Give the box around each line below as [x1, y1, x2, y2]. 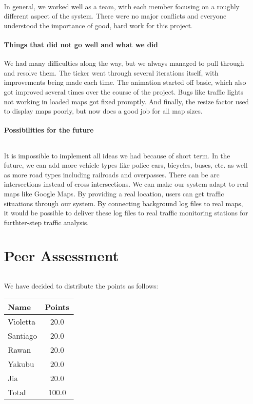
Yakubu [8, 358, 34, 369]
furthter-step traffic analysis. [4, 217, 89, 227]
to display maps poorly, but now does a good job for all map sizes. [4, 106, 203, 116]
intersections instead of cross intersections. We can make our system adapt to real [4, 179, 248, 189]
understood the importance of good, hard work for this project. [4, 20, 193, 30]
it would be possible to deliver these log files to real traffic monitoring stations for [4, 208, 248, 218]
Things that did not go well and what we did [4, 39, 158, 49]
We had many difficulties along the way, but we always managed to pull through [4, 58, 244, 68]
